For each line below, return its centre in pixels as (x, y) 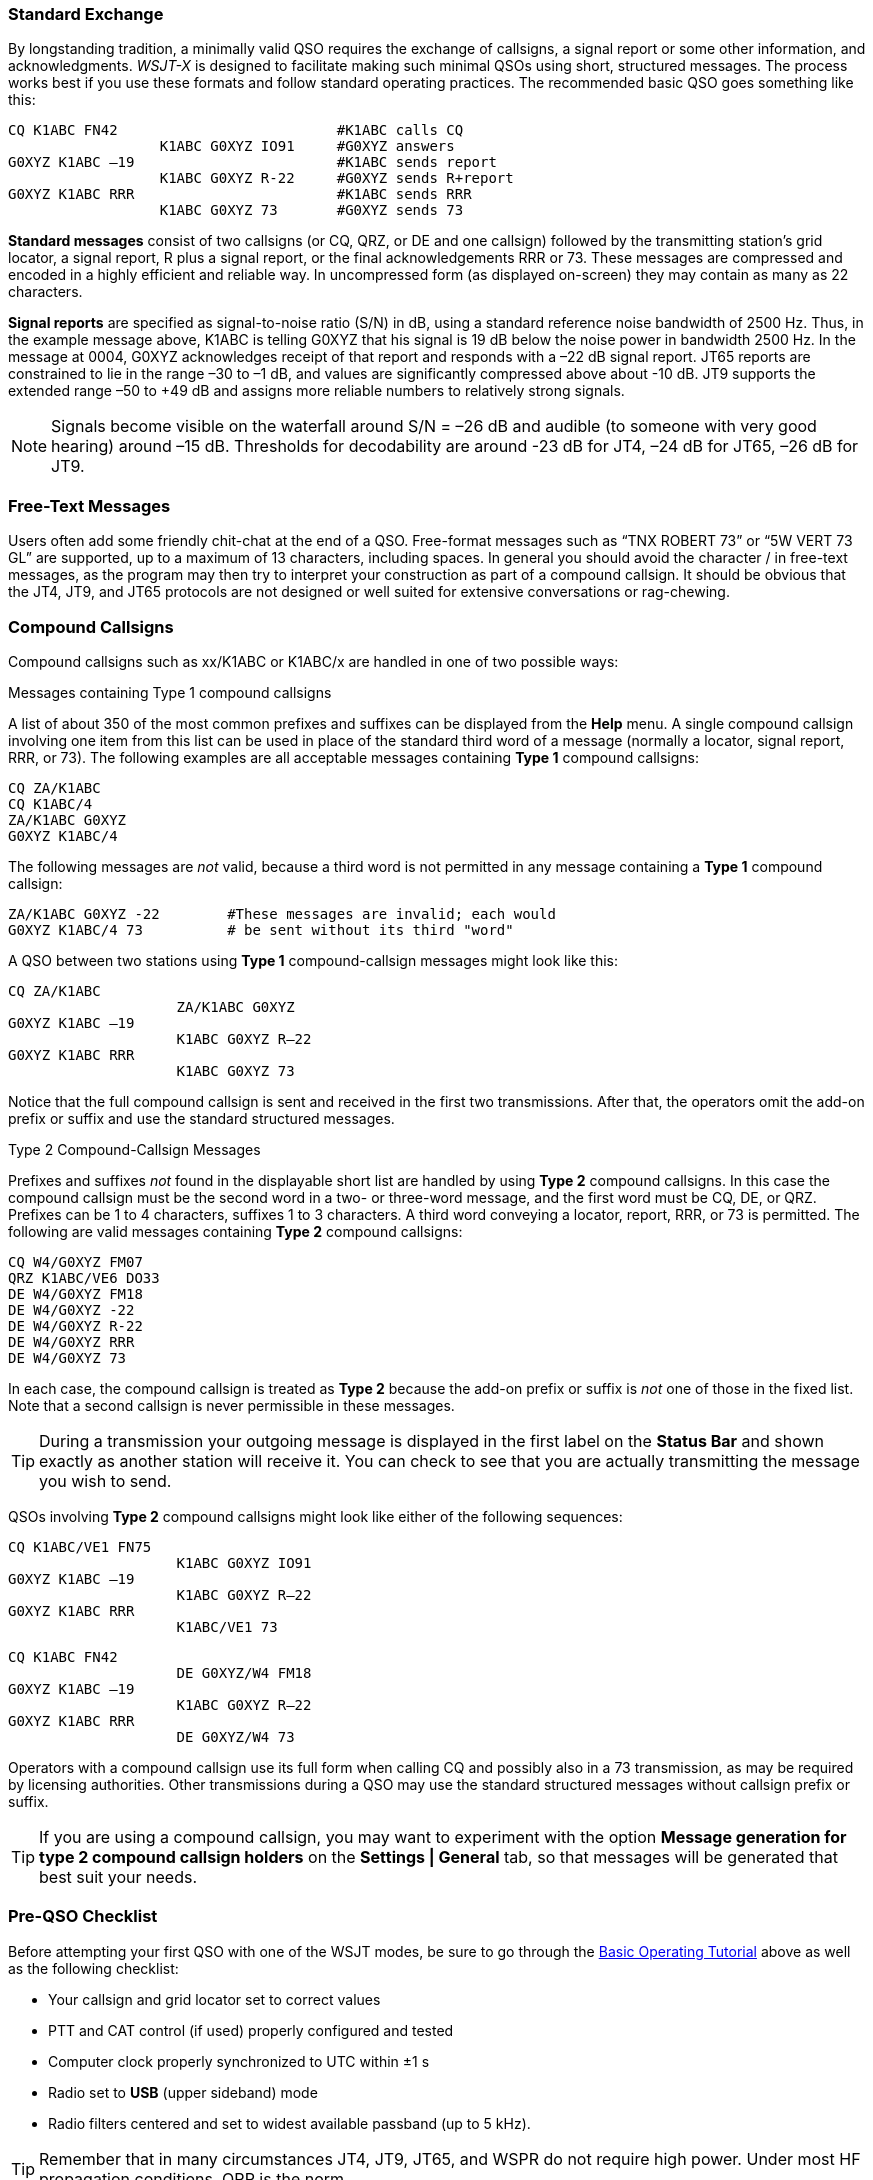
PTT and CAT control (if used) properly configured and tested (251, 2030)
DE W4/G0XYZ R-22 (75, 1325)
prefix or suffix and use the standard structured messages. (201, 1118)
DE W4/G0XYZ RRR (71, 1341)
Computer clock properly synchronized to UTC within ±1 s (239, 2061)
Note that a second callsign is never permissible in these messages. (231, 1405)
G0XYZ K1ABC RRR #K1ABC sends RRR (240, 194)
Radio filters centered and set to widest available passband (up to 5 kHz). (289, 2123)
